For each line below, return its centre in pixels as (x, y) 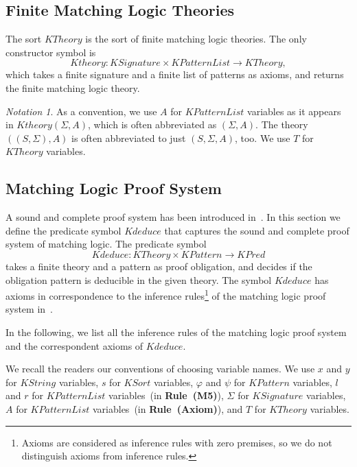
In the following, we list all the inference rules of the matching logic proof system (176, 332)
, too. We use (262, 137)
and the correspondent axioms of (74, 345)
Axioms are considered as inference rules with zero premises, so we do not (177, 442)
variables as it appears (294, 111)
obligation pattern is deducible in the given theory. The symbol (139, 279)
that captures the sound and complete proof (257, 230)
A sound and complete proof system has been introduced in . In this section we (173, 217)
